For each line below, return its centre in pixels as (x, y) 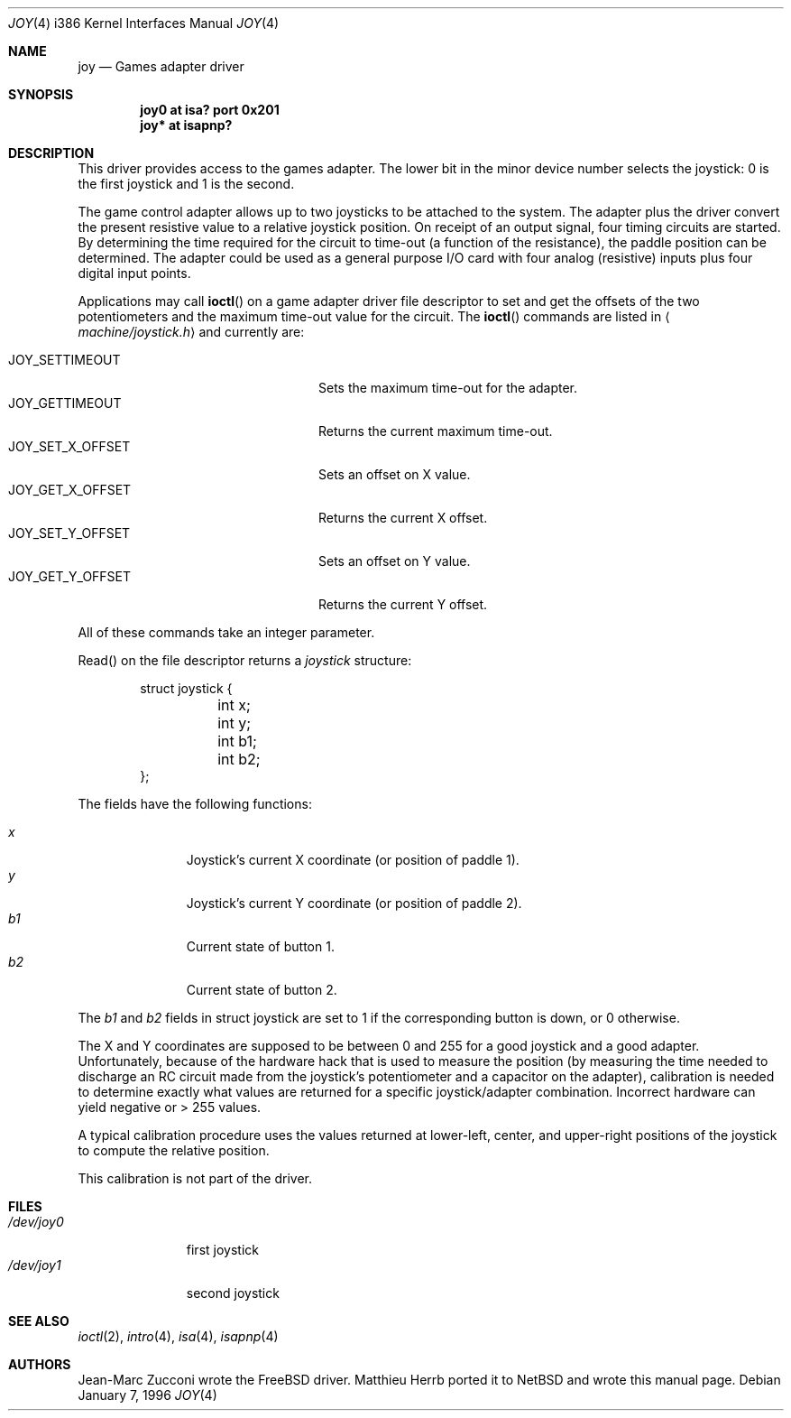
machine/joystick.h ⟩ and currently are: (191, 332)
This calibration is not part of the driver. (195, 1178)
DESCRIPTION (51, 153)
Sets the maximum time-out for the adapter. (448, 388)
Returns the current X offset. (403, 518)
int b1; (237, 741)
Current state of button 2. (262, 990)
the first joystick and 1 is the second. (186, 184)
